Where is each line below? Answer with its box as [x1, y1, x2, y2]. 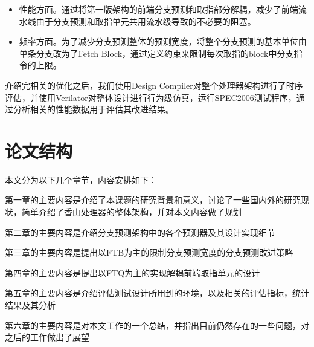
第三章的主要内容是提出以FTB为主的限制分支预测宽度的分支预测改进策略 [5, 246, 293, 259]
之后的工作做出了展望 [5, 331, 89, 343]
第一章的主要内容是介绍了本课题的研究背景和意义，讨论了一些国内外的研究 [5, 193, 301, 206]
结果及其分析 [5, 299, 56, 311]
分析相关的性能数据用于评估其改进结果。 [13, 103, 174, 115]
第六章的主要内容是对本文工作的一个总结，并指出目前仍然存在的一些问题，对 [5, 319, 309, 331]
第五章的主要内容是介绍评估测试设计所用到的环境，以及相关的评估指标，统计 [5, 287, 309, 299]
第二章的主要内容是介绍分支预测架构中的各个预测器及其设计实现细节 [5, 225, 275, 238]
